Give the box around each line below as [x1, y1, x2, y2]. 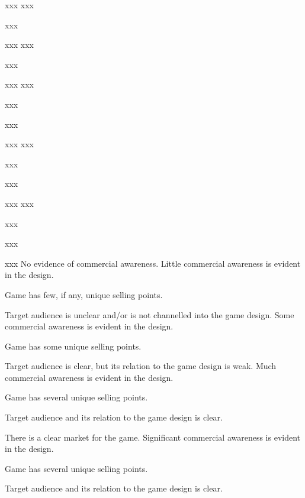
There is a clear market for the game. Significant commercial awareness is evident [5, 431, 301, 443]
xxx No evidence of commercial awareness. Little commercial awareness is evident [5, 257, 301, 269]
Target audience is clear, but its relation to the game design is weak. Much [5, 360, 277, 372]
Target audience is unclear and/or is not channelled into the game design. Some [5, 308, 294, 321]
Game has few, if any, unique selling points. [5, 288, 163, 300]
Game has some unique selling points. [5, 339, 142, 352]
